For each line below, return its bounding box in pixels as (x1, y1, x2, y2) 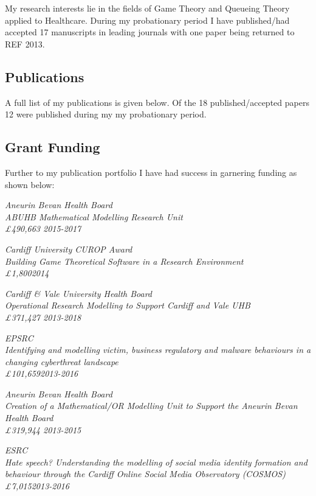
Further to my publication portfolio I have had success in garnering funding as (5, 166, 297, 178)
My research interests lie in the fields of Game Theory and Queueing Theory (5, 2, 290, 14)
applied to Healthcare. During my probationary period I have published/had (5, 13, 290, 26)
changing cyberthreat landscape (5, 355, 118, 368)
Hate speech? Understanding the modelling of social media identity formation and (5, 455, 307, 468)
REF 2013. (5, 37, 45, 50)
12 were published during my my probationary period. (5, 108, 207, 121)
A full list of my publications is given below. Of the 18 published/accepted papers (5, 96, 309, 108)
